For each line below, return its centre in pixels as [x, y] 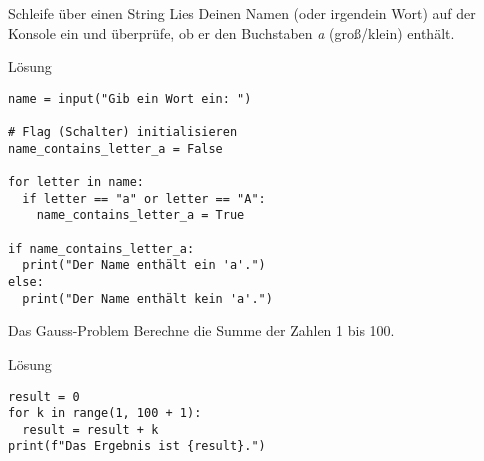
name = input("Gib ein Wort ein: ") [130, 98]
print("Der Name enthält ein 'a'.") [144, 265]
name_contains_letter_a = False [115, 148]
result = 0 [44, 396]
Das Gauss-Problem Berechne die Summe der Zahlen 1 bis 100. [201, 330]
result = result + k [90, 429]
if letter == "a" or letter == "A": [144, 198]
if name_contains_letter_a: [101, 248]
